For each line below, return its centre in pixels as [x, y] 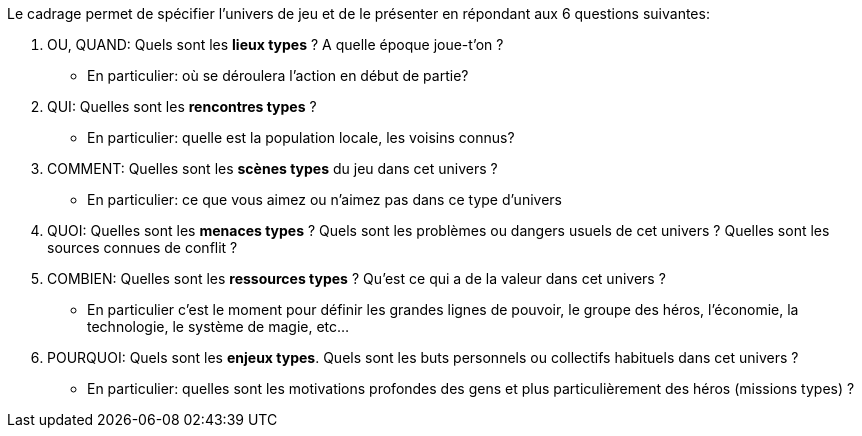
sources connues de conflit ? [142, 247]
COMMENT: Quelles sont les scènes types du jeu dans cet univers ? [272, 168]
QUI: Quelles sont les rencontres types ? [182, 106]
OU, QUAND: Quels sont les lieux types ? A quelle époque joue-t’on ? [275, 44]
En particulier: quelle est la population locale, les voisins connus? [301, 137]
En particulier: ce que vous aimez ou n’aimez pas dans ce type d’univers [324, 199]
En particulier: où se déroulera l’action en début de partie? [278, 75]
